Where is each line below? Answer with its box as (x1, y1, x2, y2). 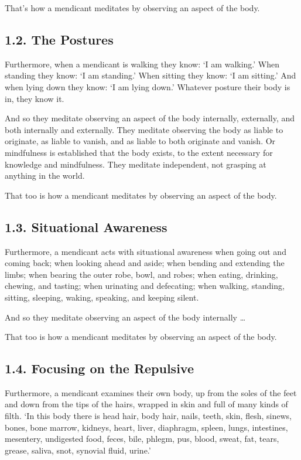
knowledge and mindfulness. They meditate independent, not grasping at (5, 158, 266, 170)
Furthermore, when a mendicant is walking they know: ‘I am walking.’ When (5, 57, 280, 70)
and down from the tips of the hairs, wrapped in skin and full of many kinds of (5, 398, 288, 410)
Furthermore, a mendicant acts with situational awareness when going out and (5, 245, 286, 257)
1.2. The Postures (5, 30, 114, 48)
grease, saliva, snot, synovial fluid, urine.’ (5, 444, 151, 456)
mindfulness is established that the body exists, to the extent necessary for (5, 146, 273, 158)
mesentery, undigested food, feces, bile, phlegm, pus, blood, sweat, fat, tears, (5, 432, 279, 445)
